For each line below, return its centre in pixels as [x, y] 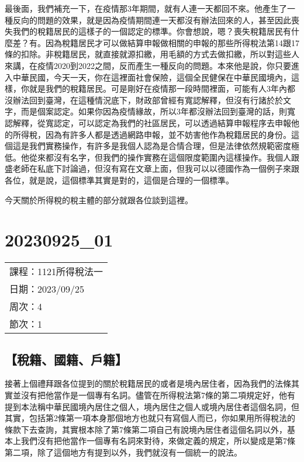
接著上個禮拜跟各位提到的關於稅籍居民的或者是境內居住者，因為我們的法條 [148, 383]
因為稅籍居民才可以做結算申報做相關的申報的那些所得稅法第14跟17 [172, 42]
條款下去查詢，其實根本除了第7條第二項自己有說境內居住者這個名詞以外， [146, 429]
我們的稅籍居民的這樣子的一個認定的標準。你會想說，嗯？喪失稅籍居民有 [152, 31]
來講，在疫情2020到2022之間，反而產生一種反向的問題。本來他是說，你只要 [148, 65]
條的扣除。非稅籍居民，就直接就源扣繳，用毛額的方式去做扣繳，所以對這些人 [152, 54]
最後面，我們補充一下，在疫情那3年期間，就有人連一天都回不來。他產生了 [146, 8]
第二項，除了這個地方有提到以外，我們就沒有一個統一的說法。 [123, 452]
